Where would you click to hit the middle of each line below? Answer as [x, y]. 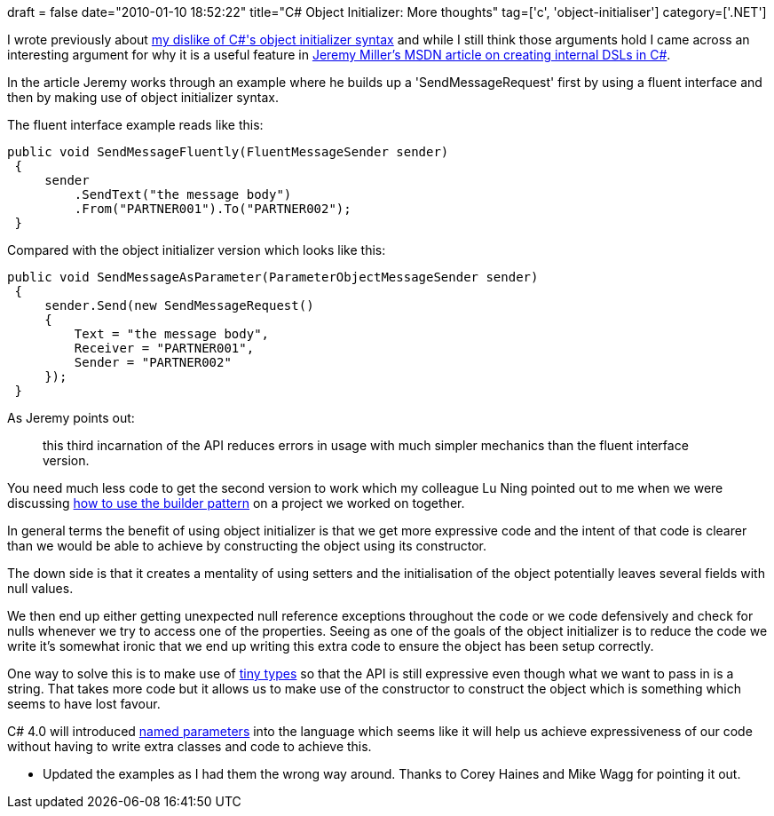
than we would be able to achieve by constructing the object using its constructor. [247, 546]
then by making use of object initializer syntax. [143, 97]
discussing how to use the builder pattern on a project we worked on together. [236, 503]
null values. [40, 588]
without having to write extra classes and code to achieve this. [190, 746]
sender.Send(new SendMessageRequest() [179, 305]
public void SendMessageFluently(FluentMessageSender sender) [228, 152]
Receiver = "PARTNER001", [164, 348]
